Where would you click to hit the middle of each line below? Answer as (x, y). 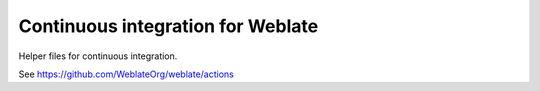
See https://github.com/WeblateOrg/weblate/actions (126, 74)
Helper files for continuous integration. (98, 56)
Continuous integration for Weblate (168, 26)
